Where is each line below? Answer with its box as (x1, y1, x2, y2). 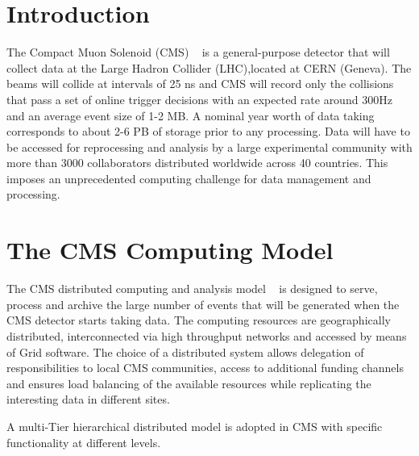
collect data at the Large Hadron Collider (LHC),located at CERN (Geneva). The (6, 59, 412, 76)
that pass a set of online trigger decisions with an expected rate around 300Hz (6, 90, 392, 107)
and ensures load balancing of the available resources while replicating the (6, 374, 371, 391)
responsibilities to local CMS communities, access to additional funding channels (6, 359, 404, 376)
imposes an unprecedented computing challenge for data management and (6, 169, 371, 186)
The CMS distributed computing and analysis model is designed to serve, (6, 280, 378, 297)
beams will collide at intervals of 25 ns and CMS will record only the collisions (6, 75, 394, 92)
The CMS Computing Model (6, 233, 334, 266)
